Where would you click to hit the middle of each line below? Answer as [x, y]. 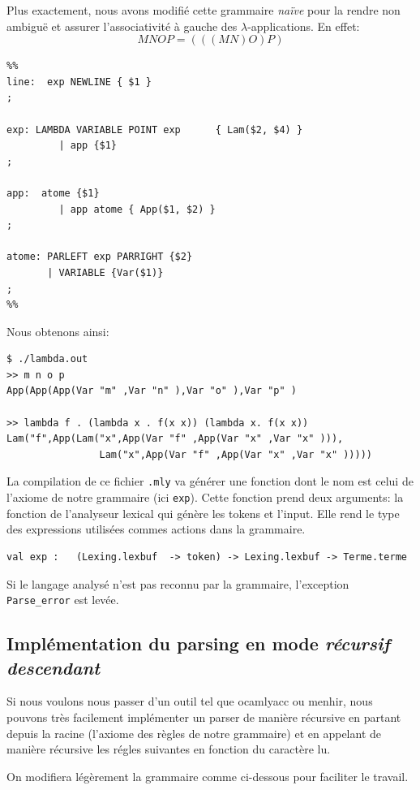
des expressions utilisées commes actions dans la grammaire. [156, 529]
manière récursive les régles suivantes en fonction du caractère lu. [169, 749]
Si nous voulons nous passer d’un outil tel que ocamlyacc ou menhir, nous [190, 701]
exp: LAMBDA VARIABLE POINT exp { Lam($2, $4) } [155, 130]
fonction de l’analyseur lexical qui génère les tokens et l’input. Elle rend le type [203, 513]
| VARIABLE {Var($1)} [105, 272]
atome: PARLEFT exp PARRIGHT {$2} [100, 257]
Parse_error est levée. [63, 600]
